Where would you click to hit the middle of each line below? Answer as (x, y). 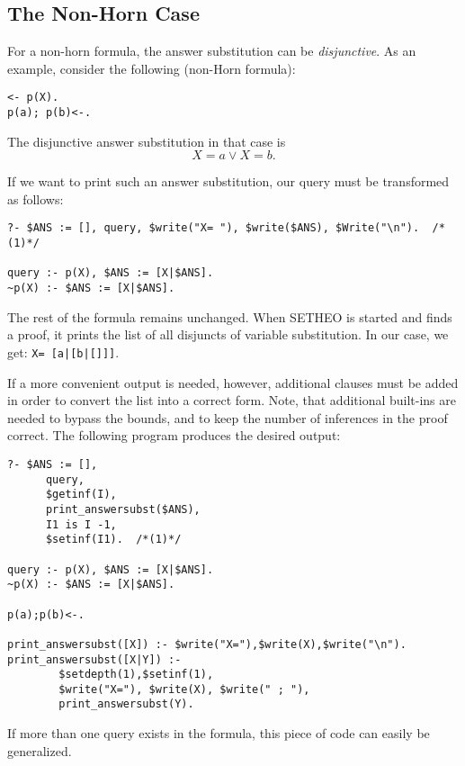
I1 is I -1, (81, 524)
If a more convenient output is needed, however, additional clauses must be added (233, 382)
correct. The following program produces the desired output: (174, 435)
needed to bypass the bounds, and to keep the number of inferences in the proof (228, 417)
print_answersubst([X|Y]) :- (94, 659)
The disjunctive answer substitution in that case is (147, 141)
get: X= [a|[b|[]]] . (63, 351)
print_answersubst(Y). (126, 704)
